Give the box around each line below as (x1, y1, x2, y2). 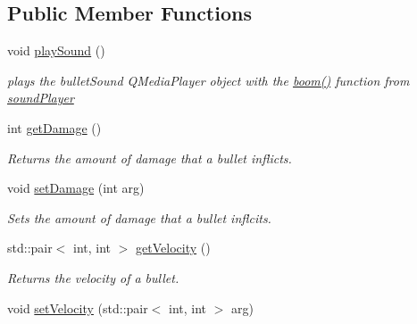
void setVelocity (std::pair (7, 298, 148, 317)
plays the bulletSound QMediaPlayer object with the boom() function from (7, 71, 410, 89)
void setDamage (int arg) (7, 179, 145, 197)
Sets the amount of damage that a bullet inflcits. (7, 208, 271, 227)
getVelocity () (136, 238, 211, 257)
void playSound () (7, 41, 105, 60)
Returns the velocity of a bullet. (7, 268, 179, 287)
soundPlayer (7, 88, 74, 107)
